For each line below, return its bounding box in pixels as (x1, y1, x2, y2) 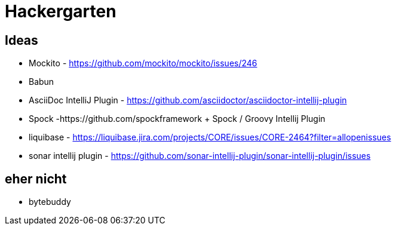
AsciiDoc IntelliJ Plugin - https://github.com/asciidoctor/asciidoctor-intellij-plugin (29, 95, 347, 106)
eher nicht (5, 171, 67, 186)
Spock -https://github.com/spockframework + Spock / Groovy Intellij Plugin (29, 114, 326, 124)
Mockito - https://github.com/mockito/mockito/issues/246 (29, 58, 257, 69)
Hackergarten (5, 1, 116, 22)
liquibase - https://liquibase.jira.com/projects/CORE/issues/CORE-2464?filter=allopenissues (29, 132, 391, 143)
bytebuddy (29, 197, 71, 207)
